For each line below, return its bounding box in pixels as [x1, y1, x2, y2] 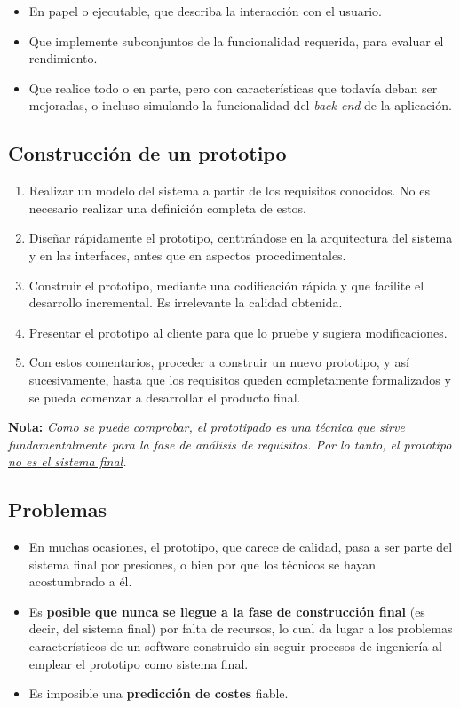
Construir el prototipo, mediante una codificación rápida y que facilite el [28, 275, 424, 294]
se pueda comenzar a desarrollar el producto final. [28, 387, 301, 406]
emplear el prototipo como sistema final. [28, 654, 249, 672]
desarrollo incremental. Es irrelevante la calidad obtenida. [28, 293, 343, 312]
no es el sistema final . [8, 452, 127, 471]
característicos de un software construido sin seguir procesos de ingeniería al [28, 637, 442, 656]
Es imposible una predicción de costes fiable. [28, 684, 289, 703]
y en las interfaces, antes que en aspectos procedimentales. [28, 245, 346, 264]
